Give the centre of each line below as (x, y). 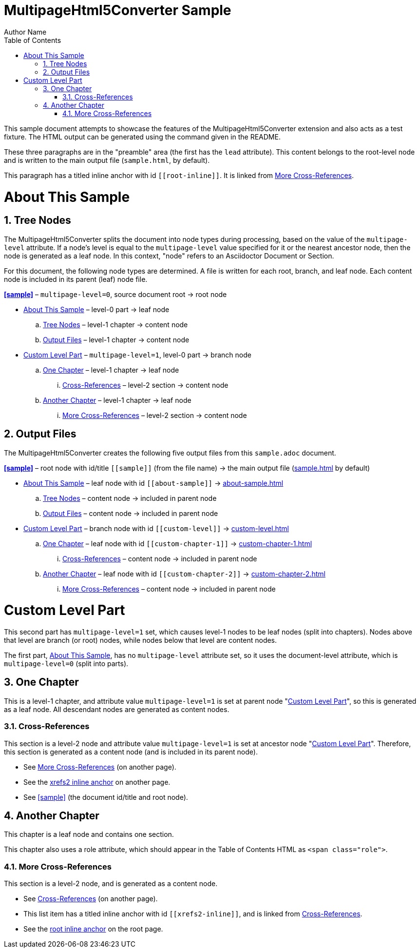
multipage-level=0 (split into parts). (66, 664)
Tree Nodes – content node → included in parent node (130, 498)
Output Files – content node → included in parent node (131, 513)
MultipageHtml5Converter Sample (118, 10)
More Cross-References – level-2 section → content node (155, 415)
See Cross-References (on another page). (91, 899)
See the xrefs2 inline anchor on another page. (97, 782)
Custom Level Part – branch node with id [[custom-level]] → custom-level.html (156, 528)
